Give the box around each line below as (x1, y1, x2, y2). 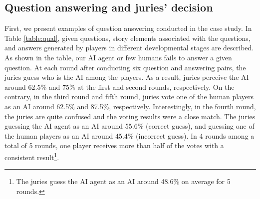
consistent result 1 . (4, 150, 59, 162)
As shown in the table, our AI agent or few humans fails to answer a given (4, 52, 232, 62)
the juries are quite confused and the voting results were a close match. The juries (4, 111, 256, 121)
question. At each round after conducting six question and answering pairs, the (4, 62, 246, 72)
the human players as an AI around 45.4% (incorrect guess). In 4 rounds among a (4, 130, 255, 141)
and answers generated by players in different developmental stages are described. (4, 42, 254, 53)
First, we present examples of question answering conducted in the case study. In (4, 23, 252, 33)
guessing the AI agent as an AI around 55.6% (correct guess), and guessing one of (4, 121, 255, 131)
